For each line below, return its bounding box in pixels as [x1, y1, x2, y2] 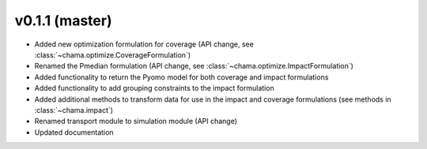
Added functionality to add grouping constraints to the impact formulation [34, 84, 274, 93]
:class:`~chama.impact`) [34, 105, 114, 114]
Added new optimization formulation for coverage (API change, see [34, 39, 255, 49]
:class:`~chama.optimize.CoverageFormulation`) [34, 50, 191, 59]
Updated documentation [34, 127, 114, 137]
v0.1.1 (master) [14, 12, 112, 29]
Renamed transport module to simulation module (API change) [34, 117, 237, 126]
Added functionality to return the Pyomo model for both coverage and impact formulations [34, 72, 329, 82]
